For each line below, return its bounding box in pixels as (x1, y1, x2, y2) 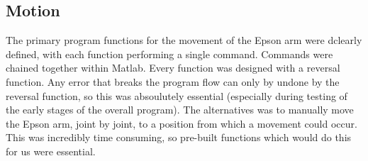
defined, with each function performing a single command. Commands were (6, 46, 333, 61)
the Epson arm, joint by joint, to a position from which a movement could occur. (6, 116, 357, 131)
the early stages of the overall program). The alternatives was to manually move (6, 102, 354, 117)
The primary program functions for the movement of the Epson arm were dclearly (6, 33, 362, 48)
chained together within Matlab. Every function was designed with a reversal (6, 60, 340, 75)
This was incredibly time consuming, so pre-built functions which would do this (6, 130, 352, 145)
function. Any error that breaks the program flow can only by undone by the (6, 74, 340, 89)
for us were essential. (6, 143, 96, 158)
